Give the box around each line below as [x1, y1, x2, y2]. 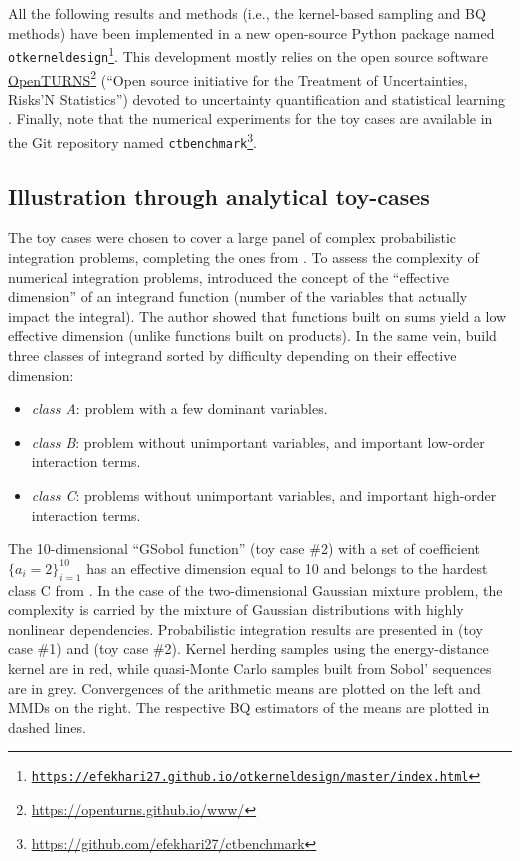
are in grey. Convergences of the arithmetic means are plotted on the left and [8, 677, 481, 698]
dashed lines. [8, 716, 86, 737]
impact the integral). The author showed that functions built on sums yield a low [8, 305, 507, 326]
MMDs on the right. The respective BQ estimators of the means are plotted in [8, 697, 490, 718]
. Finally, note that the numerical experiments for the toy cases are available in [8, 108, 493, 129]
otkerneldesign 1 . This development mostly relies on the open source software [8, 43, 488, 66]
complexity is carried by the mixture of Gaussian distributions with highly [8, 599, 464, 620]
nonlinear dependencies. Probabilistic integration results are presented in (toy [8, 618, 483, 639]
